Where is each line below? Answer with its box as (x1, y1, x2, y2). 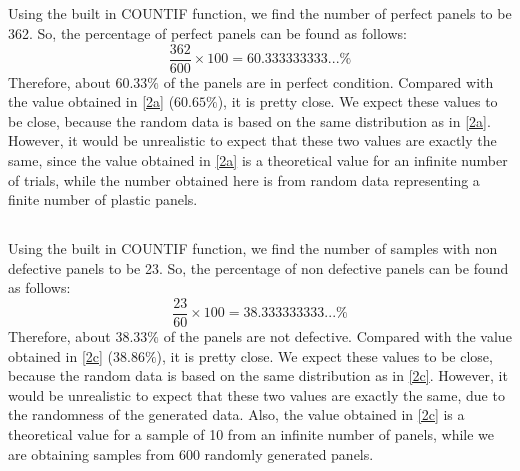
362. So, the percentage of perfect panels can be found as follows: (8, 22, 407, 43)
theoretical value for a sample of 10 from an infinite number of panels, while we (8, 424, 495, 444)
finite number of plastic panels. (8, 189, 198, 210)
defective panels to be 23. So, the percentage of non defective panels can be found (8, 257, 509, 278)
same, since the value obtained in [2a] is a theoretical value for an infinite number (8, 150, 508, 171)
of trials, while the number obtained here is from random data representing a (8, 169, 480, 190)
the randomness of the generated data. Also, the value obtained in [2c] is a (8, 404, 465, 425)
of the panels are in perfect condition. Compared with (163, 71, 494, 92)
